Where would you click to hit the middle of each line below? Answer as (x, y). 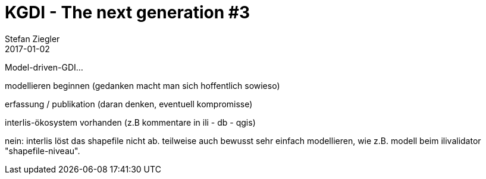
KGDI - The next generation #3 (128, 12)
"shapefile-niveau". (43, 151)
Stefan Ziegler (32, 39)
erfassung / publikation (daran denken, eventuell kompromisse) (129, 104)
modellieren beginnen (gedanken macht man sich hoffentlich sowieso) (142, 85)
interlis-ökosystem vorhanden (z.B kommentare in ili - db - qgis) (130, 122)
